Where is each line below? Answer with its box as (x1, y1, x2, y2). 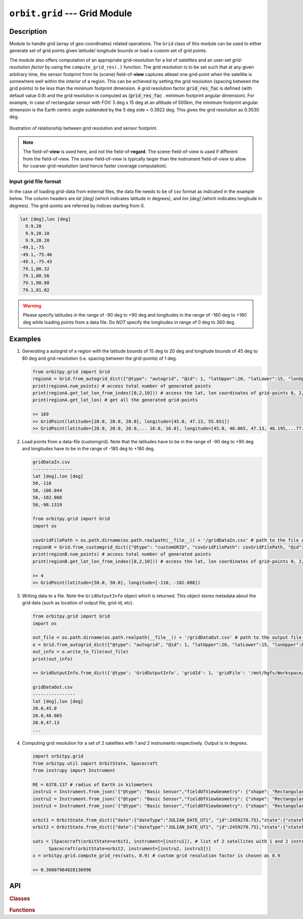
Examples (9, 335, 41, 343)
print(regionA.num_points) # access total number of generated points (32, 383, 212, 389)
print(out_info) (32, 656, 73, 662)
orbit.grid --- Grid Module (9, 8, 132, 19)
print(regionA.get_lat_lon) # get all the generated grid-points (32, 397, 198, 403)
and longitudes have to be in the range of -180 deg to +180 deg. (22, 446, 155, 452)
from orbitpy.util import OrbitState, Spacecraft (32, 760, 158, 766)
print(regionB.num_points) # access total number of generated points (32, 551, 212, 557)
